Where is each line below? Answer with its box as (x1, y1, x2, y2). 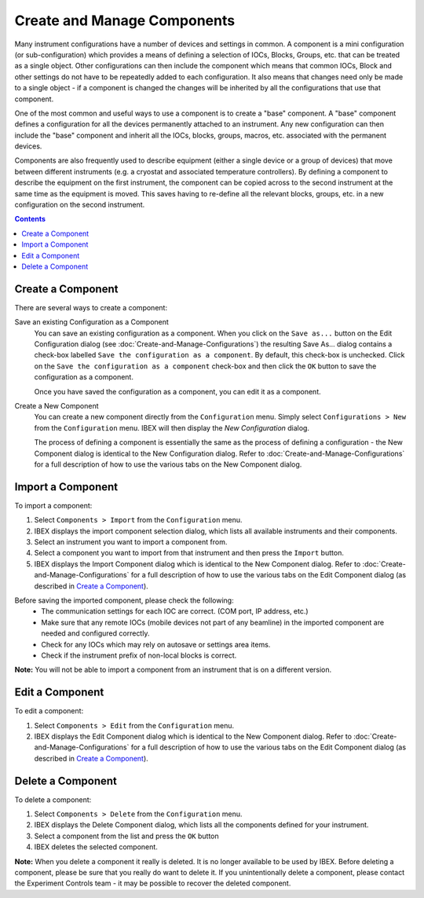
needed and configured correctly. (41, 629, 150, 638)
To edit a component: (14, 706, 84, 716)
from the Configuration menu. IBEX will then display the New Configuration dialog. (34, 423, 310, 432)
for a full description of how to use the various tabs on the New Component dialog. (34, 460, 302, 469)
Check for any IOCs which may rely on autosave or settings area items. (41, 640, 271, 649)
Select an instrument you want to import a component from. (34, 537, 228, 547)
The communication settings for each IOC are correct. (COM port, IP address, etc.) (41, 607, 309, 616)
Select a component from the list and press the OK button (34, 831, 219, 841)
